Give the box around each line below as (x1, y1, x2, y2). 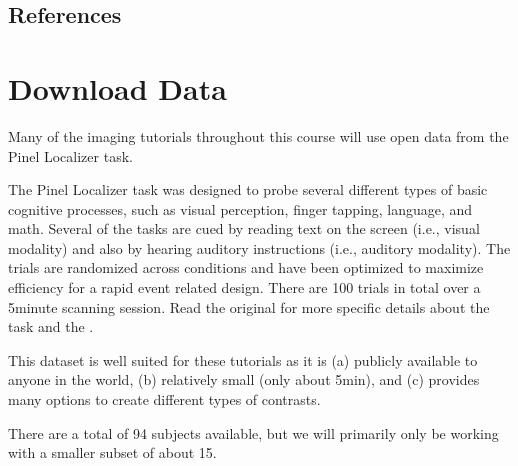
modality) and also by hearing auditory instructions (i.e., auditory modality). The (8, 237, 511, 258)
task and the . (8, 316, 94, 337)
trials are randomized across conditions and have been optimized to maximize (8, 257, 484, 278)
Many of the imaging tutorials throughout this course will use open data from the (8, 125, 509, 146)
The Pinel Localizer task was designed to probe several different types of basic (8, 179, 488, 200)
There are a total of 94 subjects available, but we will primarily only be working (8, 422, 499, 443)
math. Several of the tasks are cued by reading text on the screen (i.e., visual (8, 218, 480, 239)
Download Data (8, 67, 227, 108)
